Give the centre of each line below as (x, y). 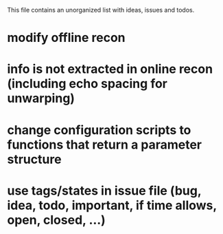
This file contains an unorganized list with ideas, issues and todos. (101, 10)
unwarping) (41, 98)
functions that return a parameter (105, 145)
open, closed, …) (57, 220)
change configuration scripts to (99, 130)
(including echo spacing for (87, 84)
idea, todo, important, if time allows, (112, 205)
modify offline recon (66, 38)
